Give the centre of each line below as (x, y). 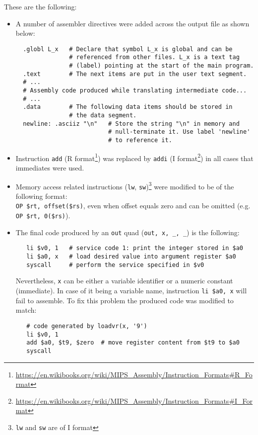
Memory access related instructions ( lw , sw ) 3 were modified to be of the (125, 185)
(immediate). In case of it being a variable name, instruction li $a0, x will (131, 291)
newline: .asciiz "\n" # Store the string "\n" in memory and (131, 124)
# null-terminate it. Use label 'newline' (179, 132)
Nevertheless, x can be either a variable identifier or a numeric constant (124, 281)
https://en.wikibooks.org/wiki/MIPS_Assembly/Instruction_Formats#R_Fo (134, 374)
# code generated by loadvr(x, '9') (87, 326)
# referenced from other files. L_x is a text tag (154, 57)
